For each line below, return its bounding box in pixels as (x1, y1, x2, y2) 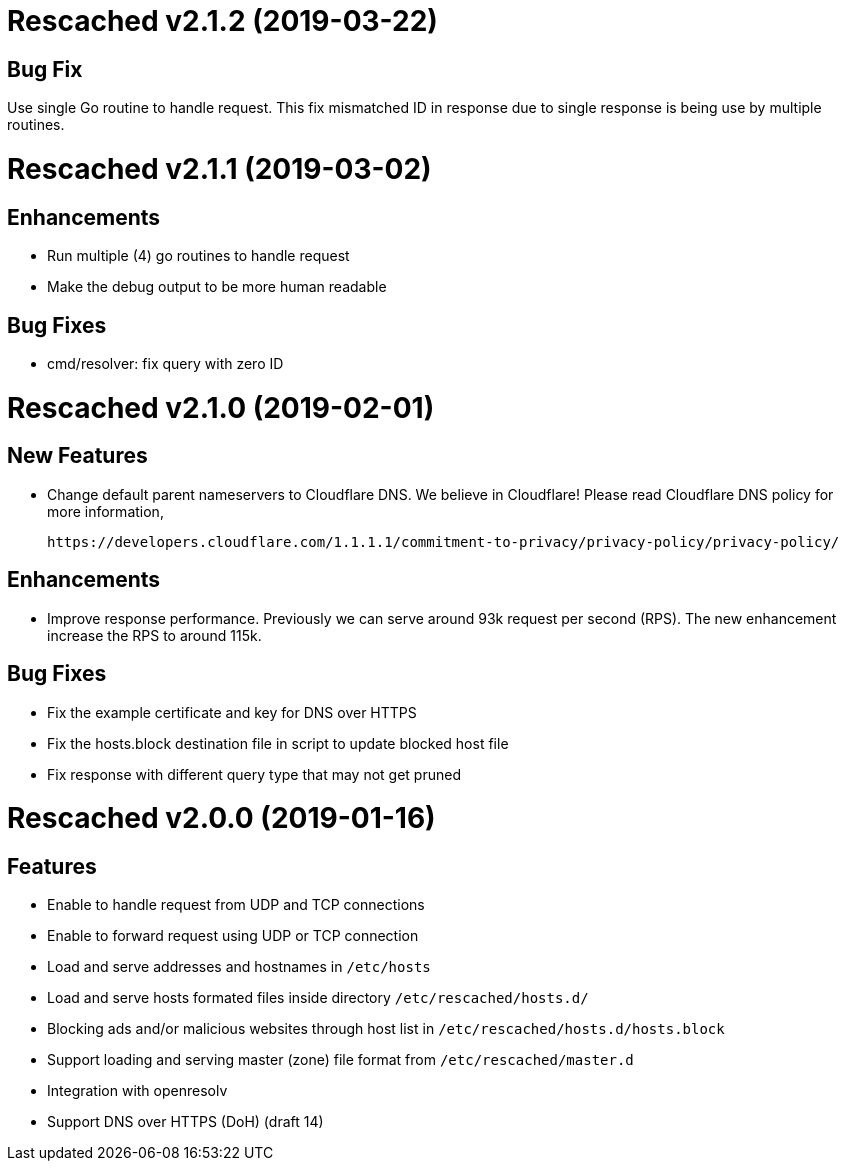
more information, (47, 502, 164, 520)
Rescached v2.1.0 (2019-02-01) (7, 390, 435, 425)
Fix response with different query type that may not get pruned (47, 765, 461, 783)
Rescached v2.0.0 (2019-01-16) (7, 801, 436, 836)
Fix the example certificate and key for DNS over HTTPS (47, 703, 417, 721)
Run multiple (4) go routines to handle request (47, 247, 350, 265)
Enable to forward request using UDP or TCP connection (47, 927, 419, 945)
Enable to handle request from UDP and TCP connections (47, 896, 425, 914)
